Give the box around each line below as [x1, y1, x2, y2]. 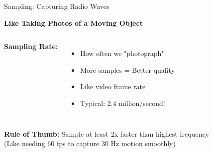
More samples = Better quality [80, 64, 175, 75]
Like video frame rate [80, 81, 146, 92]
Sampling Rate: [4, 41, 58, 51]
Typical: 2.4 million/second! [80, 98, 165, 108]
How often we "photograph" [80, 48, 164, 58]
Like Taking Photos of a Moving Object [4, 17, 143, 28]
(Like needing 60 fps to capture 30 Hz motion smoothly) [4, 138, 176, 149]
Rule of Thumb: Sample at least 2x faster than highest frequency [4, 128, 210, 139]
